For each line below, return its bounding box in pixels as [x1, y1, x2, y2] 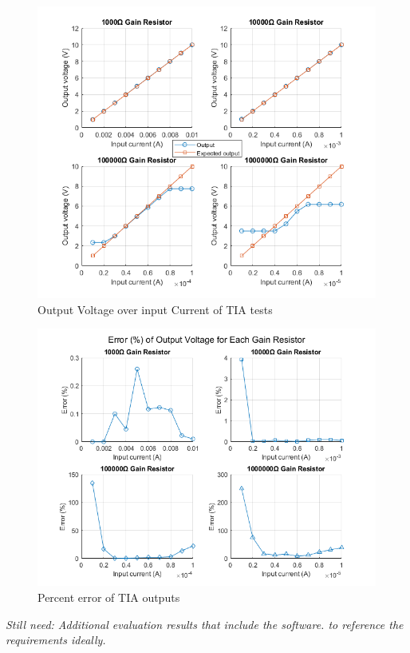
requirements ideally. [6, 631, 106, 648]
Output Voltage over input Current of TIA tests [37, 301, 273, 317]
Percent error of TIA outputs [37, 589, 180, 606]
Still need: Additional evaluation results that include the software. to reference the [6, 615, 404, 632]
